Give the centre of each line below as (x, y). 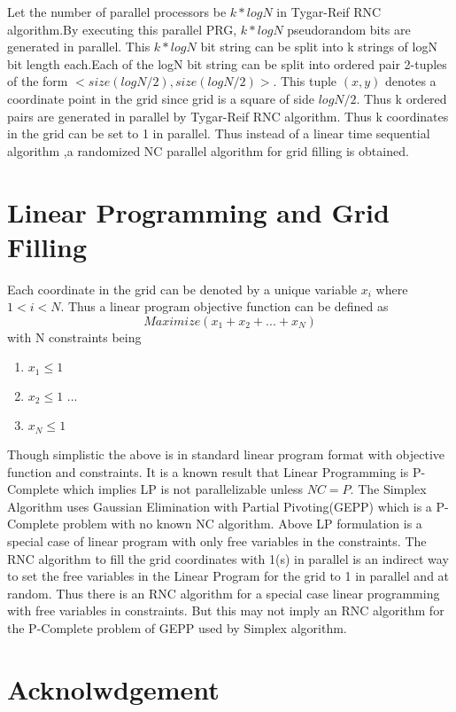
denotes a (410, 81)
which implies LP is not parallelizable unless (182, 489)
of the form (38, 81)
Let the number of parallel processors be (117, 12)
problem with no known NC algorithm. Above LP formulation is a (242, 524)
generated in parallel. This (79, 47)
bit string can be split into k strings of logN (319, 47)
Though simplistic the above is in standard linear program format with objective (226, 454)
